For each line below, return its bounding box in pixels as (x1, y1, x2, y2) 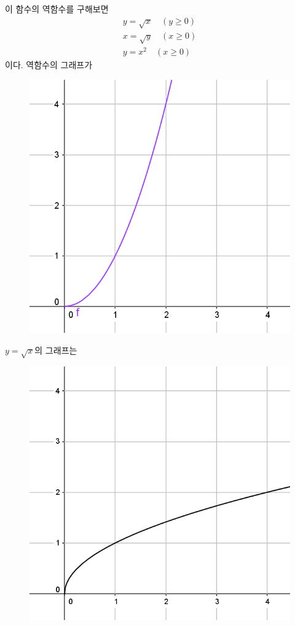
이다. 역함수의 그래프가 (5, 58, 93, 71)
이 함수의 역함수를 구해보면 (5, 2, 109, 15)
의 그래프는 (34, 343, 77, 356)
